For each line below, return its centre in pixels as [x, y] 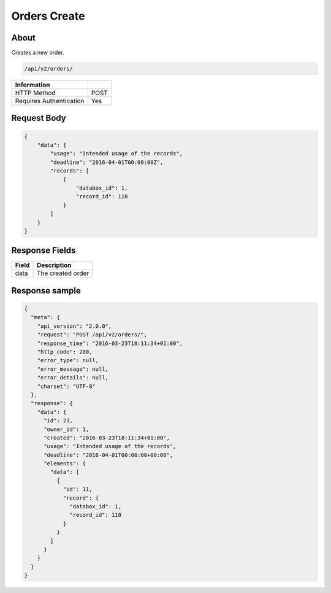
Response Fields [44, 251]
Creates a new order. [38, 53]
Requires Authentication [50, 101]
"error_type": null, [68, 360]
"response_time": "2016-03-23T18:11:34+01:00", [110, 343]
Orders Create [48, 16]
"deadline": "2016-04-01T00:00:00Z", [107, 162]
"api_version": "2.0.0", [74, 326]
